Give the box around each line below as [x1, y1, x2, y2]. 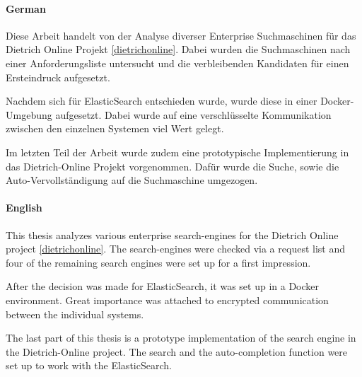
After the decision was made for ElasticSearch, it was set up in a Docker [6, 279, 320, 294]
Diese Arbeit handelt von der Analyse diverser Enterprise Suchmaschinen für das [6, 28, 356, 42]
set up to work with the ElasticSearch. [6, 358, 172, 373]
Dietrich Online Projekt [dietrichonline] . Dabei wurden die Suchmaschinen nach [6, 42, 351, 57]
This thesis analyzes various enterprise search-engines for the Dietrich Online [6, 227, 339, 242]
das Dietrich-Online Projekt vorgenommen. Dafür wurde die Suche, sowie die [6, 158, 339, 173]
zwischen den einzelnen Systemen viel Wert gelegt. [6, 121, 224, 136]
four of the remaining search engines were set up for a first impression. [6, 255, 311, 269]
